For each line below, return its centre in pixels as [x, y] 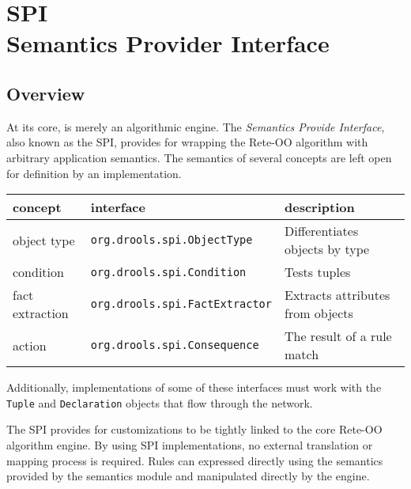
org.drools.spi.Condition [168, 272]
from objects [319, 313]
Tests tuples [317, 272]
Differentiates [321, 231]
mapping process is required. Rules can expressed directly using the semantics [195, 460]
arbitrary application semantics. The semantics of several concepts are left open [199, 157]
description [319, 207]
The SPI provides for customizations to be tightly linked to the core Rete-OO [194, 429]
